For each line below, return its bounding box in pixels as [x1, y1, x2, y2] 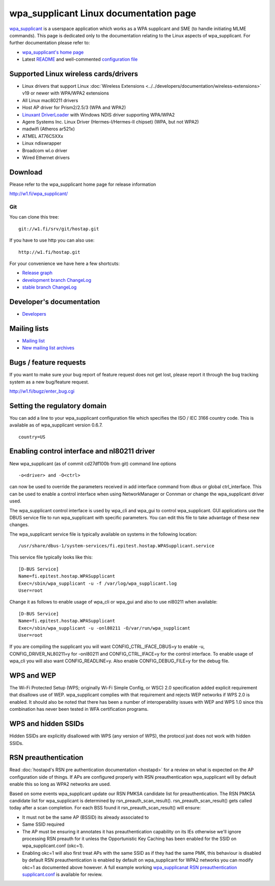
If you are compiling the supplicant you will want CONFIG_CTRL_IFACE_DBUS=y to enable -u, [9, 643, 205, 650]
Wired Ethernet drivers [22, 154, 70, 160]
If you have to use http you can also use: [9, 237, 95, 244]
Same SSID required [22, 821, 65, 827]
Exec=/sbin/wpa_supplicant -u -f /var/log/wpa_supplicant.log [18, 580, 177, 586]
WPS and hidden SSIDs [9, 720, 84, 728]
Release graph [22, 270, 53, 276]
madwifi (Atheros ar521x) [22, 126, 75, 132]
